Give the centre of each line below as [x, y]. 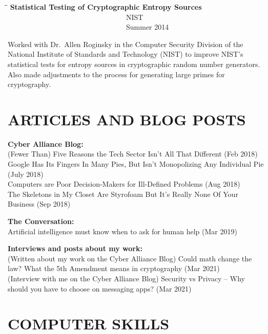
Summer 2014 [147, 27]
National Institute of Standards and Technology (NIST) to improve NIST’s [126, 54]
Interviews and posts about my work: [75, 248]
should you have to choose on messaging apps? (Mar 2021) [100, 288]
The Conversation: [41, 221]
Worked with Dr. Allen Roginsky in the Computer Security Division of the [126, 44]
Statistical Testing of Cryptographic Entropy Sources [106, 7]
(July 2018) [26, 174]
